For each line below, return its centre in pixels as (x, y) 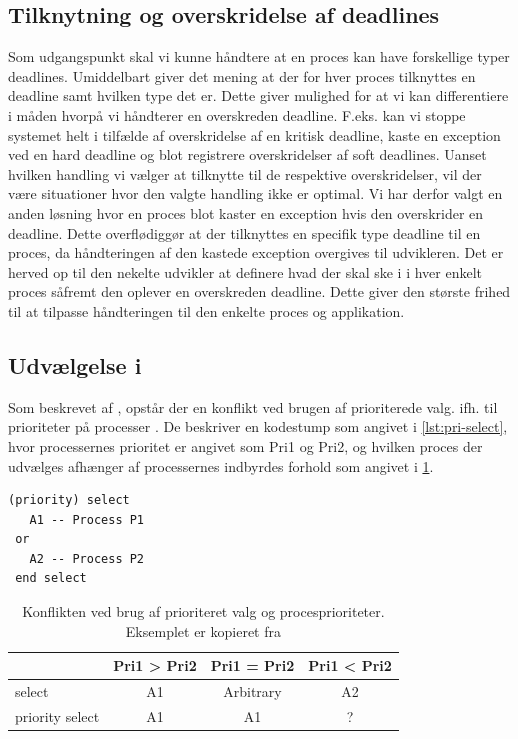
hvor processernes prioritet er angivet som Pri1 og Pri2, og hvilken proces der (245, 445)
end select (51, 578)
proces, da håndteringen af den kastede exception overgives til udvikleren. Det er (256, 252)
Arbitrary (252, 691)
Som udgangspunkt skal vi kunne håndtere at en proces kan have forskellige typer (259, 56)
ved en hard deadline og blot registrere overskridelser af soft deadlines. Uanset (247, 154)
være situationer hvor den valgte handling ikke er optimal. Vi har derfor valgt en (255, 193)
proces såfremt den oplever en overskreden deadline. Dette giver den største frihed (259, 291)
